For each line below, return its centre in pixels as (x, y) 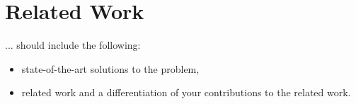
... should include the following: (73, 45)
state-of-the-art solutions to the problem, (110, 68)
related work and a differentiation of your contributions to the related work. (186, 92)
